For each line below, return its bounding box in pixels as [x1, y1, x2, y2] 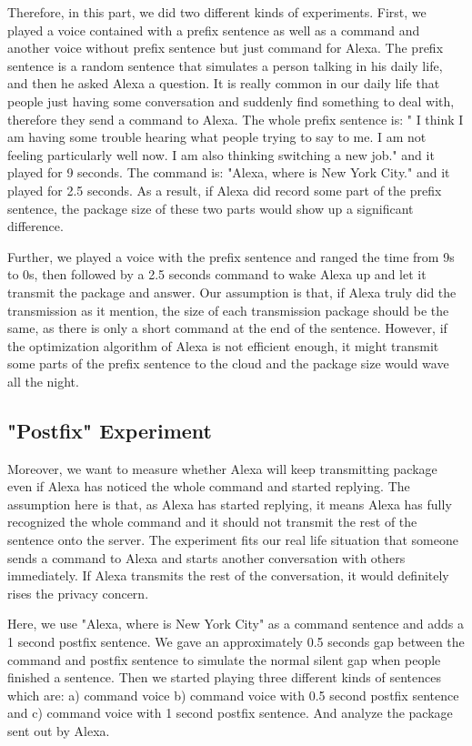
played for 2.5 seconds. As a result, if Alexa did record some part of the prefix [7, 180, 442, 199]
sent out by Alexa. [7, 721, 110, 740]
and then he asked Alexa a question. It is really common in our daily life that [7, 74, 440, 93]
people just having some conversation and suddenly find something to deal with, [7, 91, 455, 110]
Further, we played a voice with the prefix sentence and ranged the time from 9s [7, 247, 455, 266]
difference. [7, 217, 64, 236]
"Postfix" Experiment [7, 416, 212, 444]
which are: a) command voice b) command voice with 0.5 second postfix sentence [7, 685, 459, 704]
